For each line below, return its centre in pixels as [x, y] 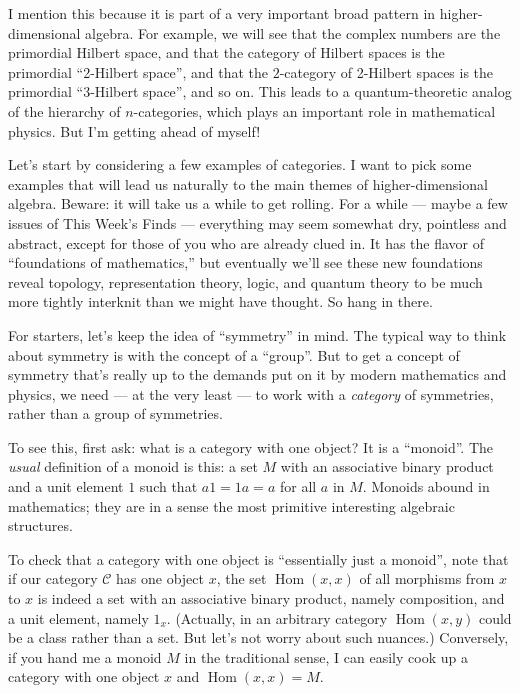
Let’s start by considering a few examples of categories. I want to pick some [240, 164]
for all [298, 486]
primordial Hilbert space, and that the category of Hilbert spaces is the [226, 52]
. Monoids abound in [426, 486]
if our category [53, 578]
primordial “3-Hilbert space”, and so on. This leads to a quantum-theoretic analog [260, 91]
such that [168, 486]
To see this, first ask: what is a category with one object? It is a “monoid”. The [251, 446]
